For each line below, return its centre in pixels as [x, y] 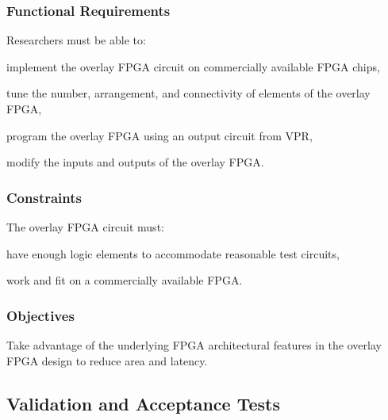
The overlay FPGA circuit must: [85, 227]
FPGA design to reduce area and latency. [107, 360]
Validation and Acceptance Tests [143, 403]
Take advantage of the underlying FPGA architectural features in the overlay [194, 345]
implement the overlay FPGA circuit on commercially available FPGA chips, [193, 66]
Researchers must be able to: [76, 40]
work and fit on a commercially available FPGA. [125, 280]
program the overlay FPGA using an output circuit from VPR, [159, 135]
